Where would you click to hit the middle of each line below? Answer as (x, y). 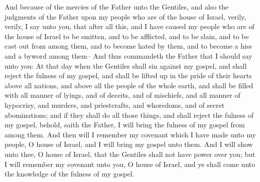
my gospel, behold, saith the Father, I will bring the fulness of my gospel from (125, 125)
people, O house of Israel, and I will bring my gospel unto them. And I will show (129, 144)
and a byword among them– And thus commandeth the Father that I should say (128, 55)
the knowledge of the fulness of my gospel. (70, 174)
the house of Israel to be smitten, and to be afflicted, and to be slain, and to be (127, 36)
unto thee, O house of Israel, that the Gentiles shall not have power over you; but (130, 154)
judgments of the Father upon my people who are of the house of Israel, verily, (125, 16)
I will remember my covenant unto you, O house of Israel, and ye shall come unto (130, 164)
